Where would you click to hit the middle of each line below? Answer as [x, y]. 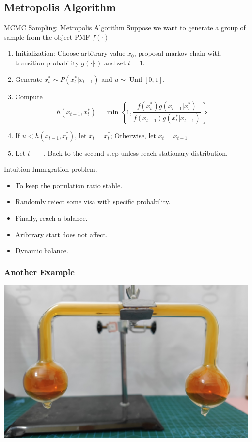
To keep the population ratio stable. [69, 185]
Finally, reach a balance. [51, 217]
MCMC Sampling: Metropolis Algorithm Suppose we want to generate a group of [125, 27]
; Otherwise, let [133, 135]
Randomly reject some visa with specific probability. [93, 201]
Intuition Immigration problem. [51, 169]
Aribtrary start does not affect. [61, 234]
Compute [29, 96]
